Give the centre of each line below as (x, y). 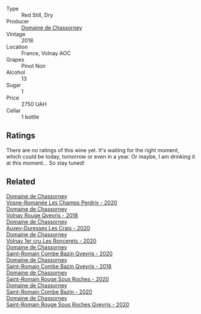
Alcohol (16, 72)
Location (17, 47)
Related (21, 182)
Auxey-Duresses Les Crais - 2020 (48, 228)
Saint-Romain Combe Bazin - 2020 (49, 292)
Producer (18, 21)
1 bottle (30, 117)
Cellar (13, 111)
